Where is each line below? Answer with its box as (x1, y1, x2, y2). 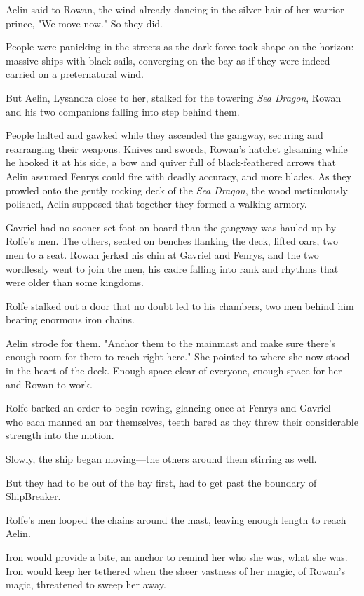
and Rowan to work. (6, 377, 93, 391)
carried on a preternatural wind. (6, 67, 144, 81)
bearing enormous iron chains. (6, 312, 135, 327)
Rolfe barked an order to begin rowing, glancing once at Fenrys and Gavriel (6, 400, 331, 415)
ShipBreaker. (6, 489, 61, 503)
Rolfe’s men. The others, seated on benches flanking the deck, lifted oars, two (6, 233, 338, 248)
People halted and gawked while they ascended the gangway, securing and (6, 128, 323, 142)
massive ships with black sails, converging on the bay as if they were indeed (6, 53, 330, 67)
